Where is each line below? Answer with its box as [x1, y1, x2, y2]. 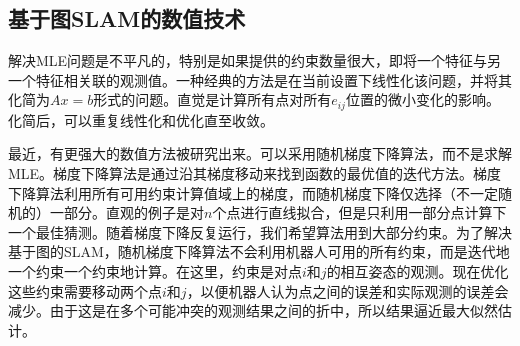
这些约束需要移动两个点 [8, 280, 162, 301]
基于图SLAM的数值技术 [8, 3, 246, 34]
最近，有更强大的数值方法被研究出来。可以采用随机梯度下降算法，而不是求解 [8, 143, 512, 164]
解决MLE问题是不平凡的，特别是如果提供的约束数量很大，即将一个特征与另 [8, 50, 502, 71]
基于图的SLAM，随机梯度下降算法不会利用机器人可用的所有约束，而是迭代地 [8, 241, 510, 262]
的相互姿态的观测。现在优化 [326, 261, 509, 281]
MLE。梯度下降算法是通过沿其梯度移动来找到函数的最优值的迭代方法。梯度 [8, 163, 502, 184]
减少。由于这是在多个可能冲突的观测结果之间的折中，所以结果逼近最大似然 [8, 300, 498, 321]
